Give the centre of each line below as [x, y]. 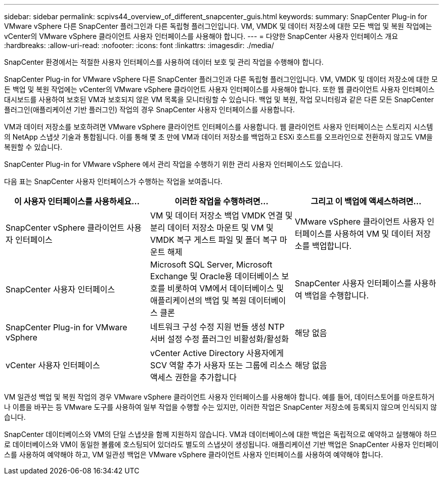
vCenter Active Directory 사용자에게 [217, 353]
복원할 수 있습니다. [33, 147]
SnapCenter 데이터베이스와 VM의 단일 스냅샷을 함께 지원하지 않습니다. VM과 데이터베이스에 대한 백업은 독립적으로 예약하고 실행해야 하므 [220, 434]
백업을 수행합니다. [337, 295]
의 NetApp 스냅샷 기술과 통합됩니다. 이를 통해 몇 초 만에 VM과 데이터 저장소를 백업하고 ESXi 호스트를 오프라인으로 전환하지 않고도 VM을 [218, 137]
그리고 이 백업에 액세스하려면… [366, 201]
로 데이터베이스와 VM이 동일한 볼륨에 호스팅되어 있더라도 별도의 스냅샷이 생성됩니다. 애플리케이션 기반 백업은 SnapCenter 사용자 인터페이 [221, 444]
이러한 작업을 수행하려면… [221, 201]
